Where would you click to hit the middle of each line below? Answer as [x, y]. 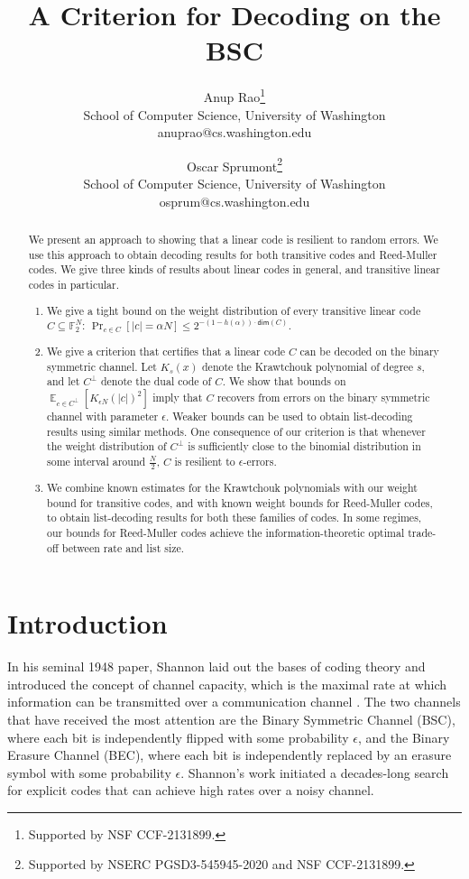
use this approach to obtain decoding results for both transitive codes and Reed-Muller [233, 254]
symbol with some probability [89, 772]
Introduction [87, 623]
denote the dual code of [156, 381]
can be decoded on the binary [369, 351]
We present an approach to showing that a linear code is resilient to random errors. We [233, 239]
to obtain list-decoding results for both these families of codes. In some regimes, [234, 518]
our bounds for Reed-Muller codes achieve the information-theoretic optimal [226, 532]
